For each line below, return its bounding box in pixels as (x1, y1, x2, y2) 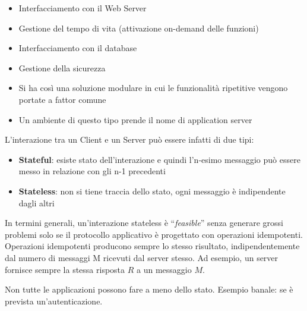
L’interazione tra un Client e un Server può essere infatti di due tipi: (5, 133, 254, 146)
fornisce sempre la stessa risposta (5, 263, 125, 275)
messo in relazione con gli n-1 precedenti (18, 165, 166, 177)
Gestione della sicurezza (18, 61, 106, 74)
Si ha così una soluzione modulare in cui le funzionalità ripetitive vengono (18, 81, 288, 94)
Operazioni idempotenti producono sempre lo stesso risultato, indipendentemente (5, 240, 300, 252)
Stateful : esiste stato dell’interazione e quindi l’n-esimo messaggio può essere (18, 153, 300, 165)
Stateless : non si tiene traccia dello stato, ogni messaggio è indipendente (18, 184, 286, 197)
